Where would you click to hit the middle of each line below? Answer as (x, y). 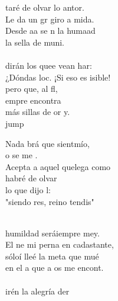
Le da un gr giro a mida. (50, 19)
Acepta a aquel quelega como (58, 166)
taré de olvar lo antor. (45, 7)
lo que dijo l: (28, 189)
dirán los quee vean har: (49, 65)
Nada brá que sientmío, (47, 143)
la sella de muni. (35, 42)
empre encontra (33, 100)
